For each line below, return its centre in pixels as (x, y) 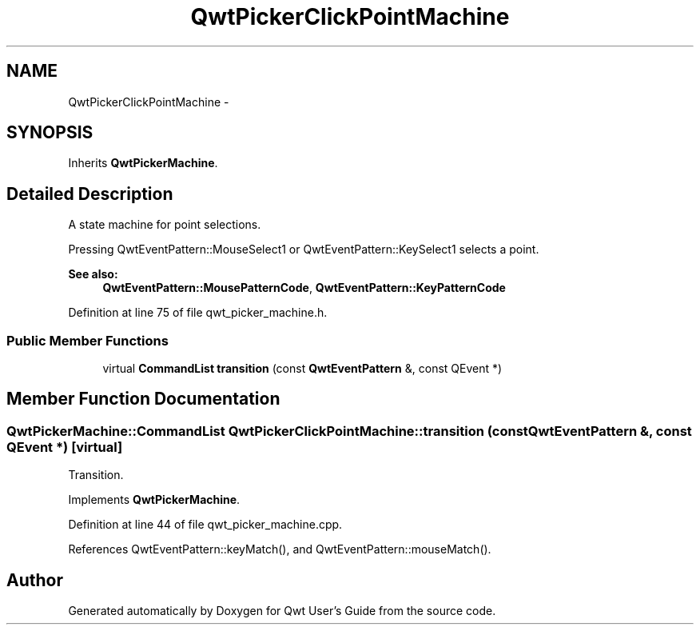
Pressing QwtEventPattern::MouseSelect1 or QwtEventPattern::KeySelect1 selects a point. (304, 250)
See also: (93, 274)
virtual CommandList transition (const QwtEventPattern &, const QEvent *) (302, 369)
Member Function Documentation (143, 399)
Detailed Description (90, 194)
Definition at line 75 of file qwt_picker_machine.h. (198, 313)
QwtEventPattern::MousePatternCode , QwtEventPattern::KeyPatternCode (304, 288)
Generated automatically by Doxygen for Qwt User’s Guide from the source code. (282, 611)
